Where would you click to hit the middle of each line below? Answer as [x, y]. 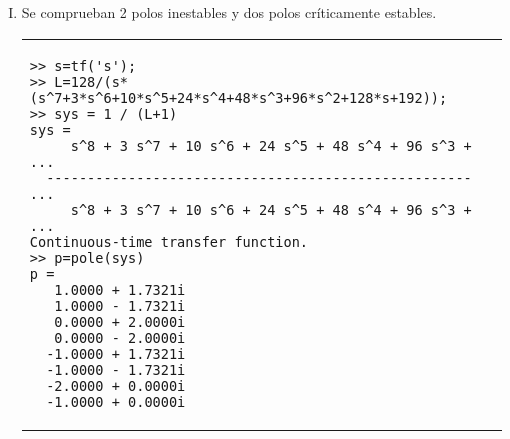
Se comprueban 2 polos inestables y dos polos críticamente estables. [229, 12]
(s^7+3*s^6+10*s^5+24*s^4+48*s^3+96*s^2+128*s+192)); [238, 97]
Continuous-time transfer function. [169, 241]
